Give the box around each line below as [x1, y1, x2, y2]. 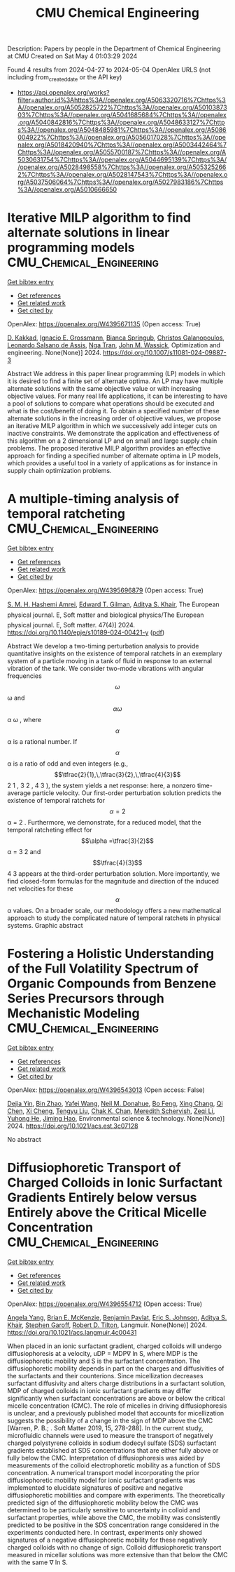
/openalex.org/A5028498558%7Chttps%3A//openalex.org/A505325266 [17, 163, 227, 171]
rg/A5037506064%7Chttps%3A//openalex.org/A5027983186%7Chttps [17, 178, 224, 186]
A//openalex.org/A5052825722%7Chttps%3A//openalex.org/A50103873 [17, 103, 227, 112]
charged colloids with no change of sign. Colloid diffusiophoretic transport [7, 1543, 222, 1552]
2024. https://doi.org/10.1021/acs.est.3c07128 [7, 1121, 138, 1130]
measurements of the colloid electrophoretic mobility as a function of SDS [7, 1461, 220, 1470]
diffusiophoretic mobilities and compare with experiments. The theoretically [7, 1491, 225, 1499]
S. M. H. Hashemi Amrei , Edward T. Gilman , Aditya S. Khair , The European [7, 600, 220, 608]
